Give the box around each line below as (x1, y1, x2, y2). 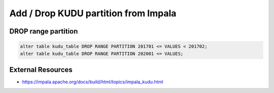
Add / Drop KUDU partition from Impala (9, 8, 177, 19)
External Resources (9, 65, 73, 74)
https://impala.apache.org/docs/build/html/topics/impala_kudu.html (22, 79, 163, 85)
